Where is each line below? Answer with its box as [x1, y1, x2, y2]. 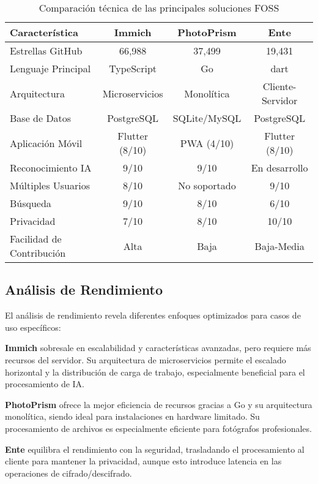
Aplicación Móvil [10, 135, 83, 150]
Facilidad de [10, 232, 62, 246]
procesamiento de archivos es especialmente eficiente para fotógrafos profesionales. [5, 422, 312, 434]
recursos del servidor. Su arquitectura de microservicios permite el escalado [5, 353, 286, 366]
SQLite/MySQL [172, 111, 242, 125]
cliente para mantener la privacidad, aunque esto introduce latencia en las [5, 455, 282, 467]
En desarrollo [251, 161, 308, 175]
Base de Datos [10, 111, 72, 125]
